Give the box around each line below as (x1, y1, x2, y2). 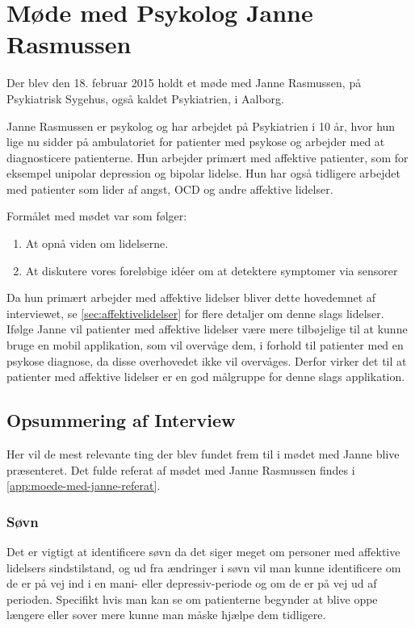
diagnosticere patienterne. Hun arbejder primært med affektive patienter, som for (6, 149, 409, 165)
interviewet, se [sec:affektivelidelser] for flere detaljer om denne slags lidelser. (6, 304, 384, 321)
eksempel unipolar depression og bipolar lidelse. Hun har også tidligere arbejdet (6, 165, 400, 182)
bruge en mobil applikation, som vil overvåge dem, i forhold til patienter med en (6, 337, 404, 354)
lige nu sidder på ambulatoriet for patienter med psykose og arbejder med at (6, 133, 385, 150)
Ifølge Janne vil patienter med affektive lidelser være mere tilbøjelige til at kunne (6, 320, 408, 337)
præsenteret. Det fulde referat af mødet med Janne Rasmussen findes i (6, 461, 355, 478)
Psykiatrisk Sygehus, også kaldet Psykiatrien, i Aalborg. (6, 90, 284, 107)
